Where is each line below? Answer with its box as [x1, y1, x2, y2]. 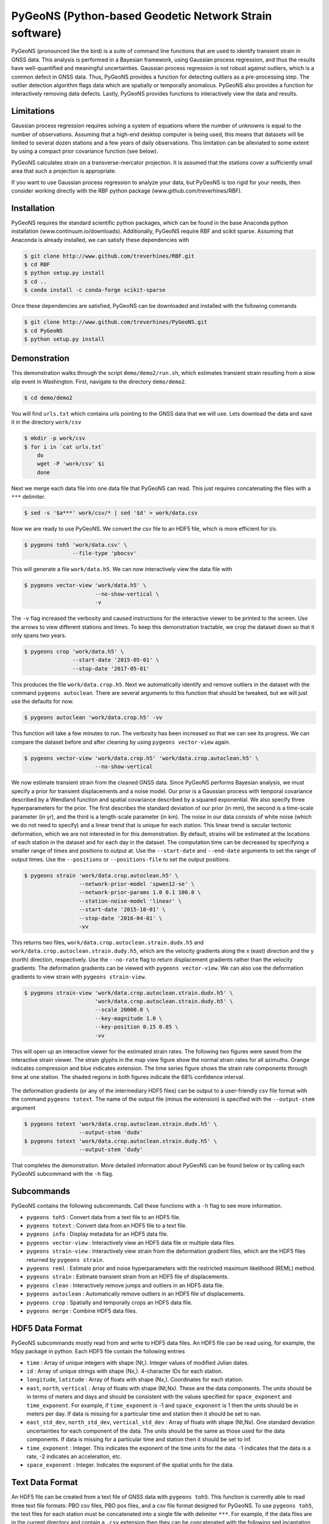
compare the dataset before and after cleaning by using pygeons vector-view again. [11, 738, 231, 746]
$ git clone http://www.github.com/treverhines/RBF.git [24, 252, 195, 259]
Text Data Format [11, 1477, 79, 1487]
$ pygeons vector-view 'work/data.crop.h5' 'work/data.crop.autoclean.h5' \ [24, 755, 259, 761]
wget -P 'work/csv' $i [37, 460, 105, 468]
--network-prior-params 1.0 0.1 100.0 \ [78, 889, 201, 896]
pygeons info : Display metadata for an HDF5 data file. [26, 1230, 169, 1237]
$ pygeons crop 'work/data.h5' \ [24, 648, 124, 655]
